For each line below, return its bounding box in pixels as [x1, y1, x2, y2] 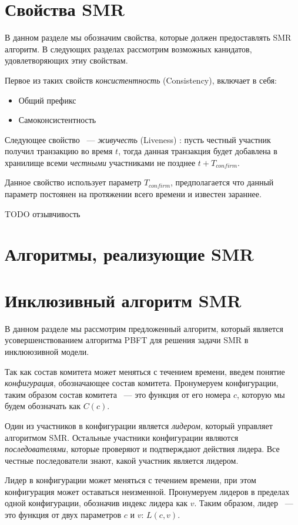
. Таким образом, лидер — [194, 497, 293, 509]
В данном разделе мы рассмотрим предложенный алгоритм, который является [5, 322, 283, 334]
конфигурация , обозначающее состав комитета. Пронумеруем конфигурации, [5, 377, 279, 389]
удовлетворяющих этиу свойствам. [5, 54, 128, 67]
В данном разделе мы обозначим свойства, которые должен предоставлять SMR [5, 31, 292, 44]
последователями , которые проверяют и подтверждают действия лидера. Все [5, 443, 280, 455]
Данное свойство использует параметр [5, 176, 142, 188]
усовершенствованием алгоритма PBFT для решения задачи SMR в [5, 334, 249, 346]
